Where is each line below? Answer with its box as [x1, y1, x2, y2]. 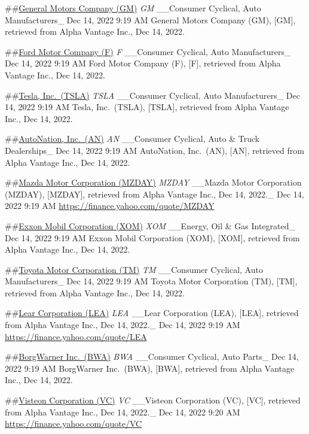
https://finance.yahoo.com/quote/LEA [5, 330, 147, 342]
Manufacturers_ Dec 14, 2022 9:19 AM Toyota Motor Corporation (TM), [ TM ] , [5, 275, 298, 287]
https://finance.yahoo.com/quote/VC [5, 417, 142, 430]
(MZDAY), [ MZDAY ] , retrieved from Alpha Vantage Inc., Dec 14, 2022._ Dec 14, [5, 187, 304, 200]
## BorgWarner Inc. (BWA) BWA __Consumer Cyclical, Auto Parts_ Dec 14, [5, 350, 299, 363]
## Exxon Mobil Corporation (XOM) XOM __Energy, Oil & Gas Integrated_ [5, 219, 296, 232]
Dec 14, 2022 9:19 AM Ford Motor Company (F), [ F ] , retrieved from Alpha [5, 57, 281, 69]
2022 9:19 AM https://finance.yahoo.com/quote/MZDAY [5, 199, 215, 212]
